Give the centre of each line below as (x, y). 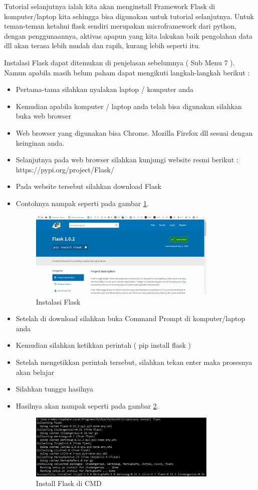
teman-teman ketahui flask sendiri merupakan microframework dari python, (120, 26)
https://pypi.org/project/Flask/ (65, 169)
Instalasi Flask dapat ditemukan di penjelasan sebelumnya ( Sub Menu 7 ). (119, 62)
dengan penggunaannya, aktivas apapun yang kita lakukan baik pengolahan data (128, 35)
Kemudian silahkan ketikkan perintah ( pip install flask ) (103, 345)
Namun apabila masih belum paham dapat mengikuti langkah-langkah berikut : (127, 72)
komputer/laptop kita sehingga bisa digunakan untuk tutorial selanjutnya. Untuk (129, 16)
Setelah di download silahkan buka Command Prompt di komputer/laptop (131, 318)
